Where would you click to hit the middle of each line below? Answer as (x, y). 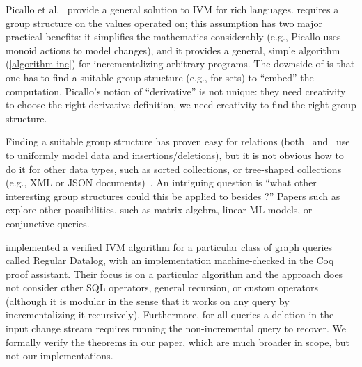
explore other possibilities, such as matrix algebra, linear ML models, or (159, 210)
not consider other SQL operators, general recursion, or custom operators (162, 287)
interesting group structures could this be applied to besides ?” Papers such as (173, 196)
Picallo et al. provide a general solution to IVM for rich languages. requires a (172, 9)
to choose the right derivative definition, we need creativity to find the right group (181, 105)
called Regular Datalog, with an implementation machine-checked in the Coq (170, 260)
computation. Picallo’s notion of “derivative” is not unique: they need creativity (176, 91)
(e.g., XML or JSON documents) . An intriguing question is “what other (161, 182)
